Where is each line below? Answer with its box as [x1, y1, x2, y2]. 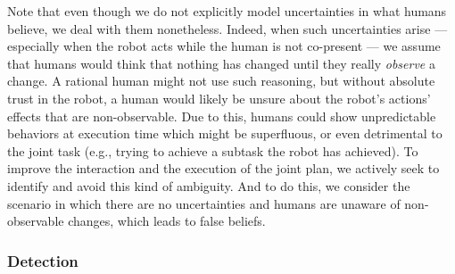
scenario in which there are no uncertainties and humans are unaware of [7, 194, 401, 212]
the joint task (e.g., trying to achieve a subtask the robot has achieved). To [7, 141, 418, 160]
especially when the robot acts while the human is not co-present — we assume [7, 37, 441, 55]
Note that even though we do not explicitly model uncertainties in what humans [7, 2, 447, 20]
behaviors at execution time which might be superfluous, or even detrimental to [7, 124, 443, 143]
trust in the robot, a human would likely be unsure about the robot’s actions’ [7, 88, 431, 107]
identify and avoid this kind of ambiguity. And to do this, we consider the [7, 176, 410, 195]
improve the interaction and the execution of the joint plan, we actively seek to [7, 159, 440, 178]
